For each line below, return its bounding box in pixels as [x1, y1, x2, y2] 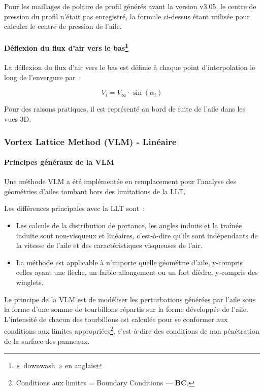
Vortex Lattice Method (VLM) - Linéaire [4, 135, 177, 148]
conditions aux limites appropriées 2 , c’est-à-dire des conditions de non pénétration [4, 324, 259, 336]
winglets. [16, 277, 44, 287]
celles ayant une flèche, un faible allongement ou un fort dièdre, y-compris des [16, 267, 258, 277]
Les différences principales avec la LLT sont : [4, 203, 145, 214]
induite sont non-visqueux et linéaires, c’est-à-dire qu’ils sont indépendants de [16, 230, 258, 240]
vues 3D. [4, 114, 31, 124]
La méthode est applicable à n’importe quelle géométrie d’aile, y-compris [16, 257, 243, 267]
